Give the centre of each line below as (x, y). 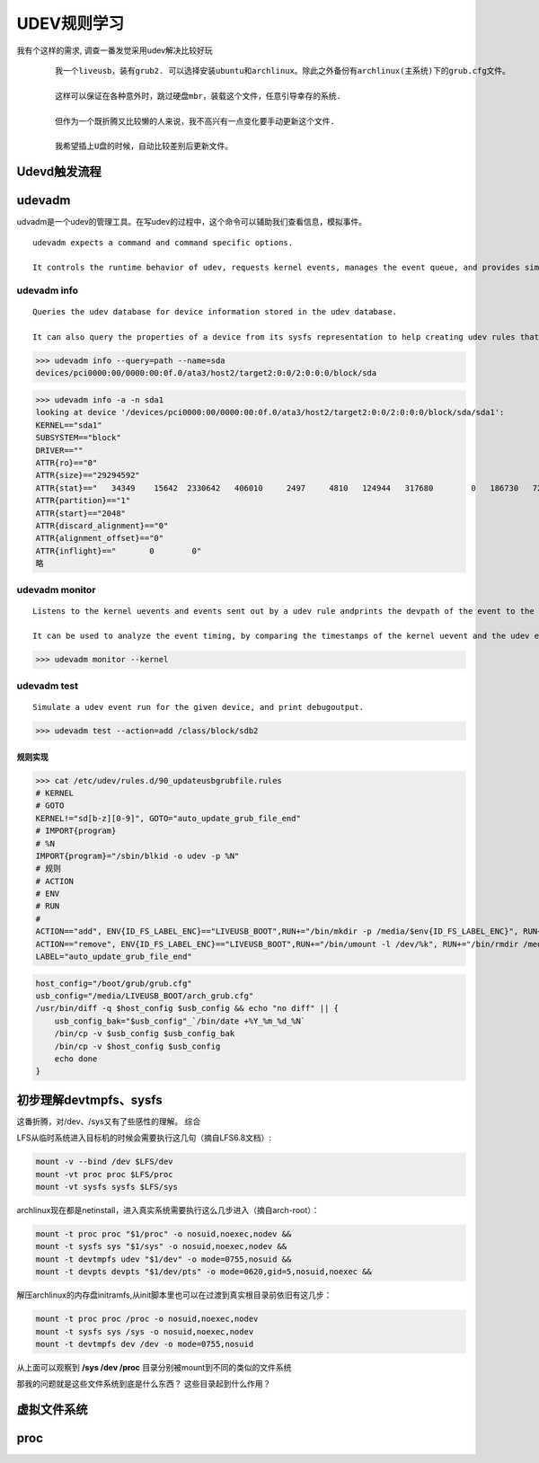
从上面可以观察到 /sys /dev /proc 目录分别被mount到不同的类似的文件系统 (154, 1367)
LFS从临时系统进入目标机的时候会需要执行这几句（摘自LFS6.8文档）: (144, 1138)
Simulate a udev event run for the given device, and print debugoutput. (199, 707)
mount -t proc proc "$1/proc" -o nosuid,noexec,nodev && (163, 1234)
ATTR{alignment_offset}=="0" (100, 538)
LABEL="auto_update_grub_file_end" (114, 957)
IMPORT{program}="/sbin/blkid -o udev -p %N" (137, 856)
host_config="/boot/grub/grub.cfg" (114, 983)
